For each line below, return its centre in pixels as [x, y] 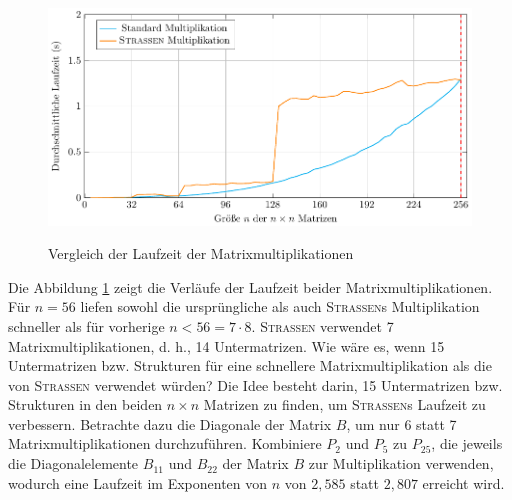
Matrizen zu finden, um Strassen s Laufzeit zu [344, 404]
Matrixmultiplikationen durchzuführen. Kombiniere [165, 443]
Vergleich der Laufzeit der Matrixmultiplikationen [201, 253]
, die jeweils [467, 443]
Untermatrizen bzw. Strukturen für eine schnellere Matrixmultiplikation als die [250, 365]
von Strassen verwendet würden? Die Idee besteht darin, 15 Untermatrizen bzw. [255, 384]
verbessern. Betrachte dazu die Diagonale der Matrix [170, 423]
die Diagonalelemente [73, 463]
